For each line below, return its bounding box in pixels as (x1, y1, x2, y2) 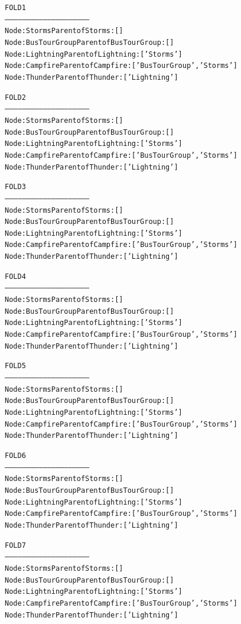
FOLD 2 (5, 93, 26, 102)
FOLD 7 (5, 541, 26, 550)
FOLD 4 (5, 272, 26, 281)
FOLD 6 (5, 451, 26, 460)
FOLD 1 (5, 4, 26, 12)
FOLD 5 (5, 362, 26, 370)
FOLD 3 (5, 183, 26, 191)
